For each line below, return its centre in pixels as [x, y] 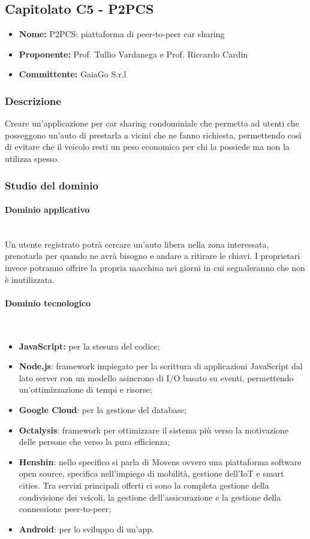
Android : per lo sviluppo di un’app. [86, 529]
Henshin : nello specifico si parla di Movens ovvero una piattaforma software [160, 461]
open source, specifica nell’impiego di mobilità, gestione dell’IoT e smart [151, 473]
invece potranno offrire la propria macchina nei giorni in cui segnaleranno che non [155, 267]
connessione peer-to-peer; [65, 509]
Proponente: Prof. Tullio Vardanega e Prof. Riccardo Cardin [133, 54]
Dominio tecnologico [48, 302]
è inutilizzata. [30, 279]
